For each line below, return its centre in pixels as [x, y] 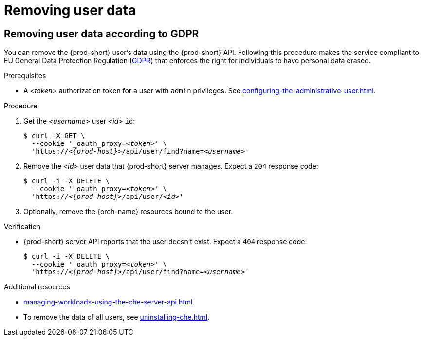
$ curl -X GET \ [54, 136]
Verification [22, 227]
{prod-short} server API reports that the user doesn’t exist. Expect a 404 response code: [165, 242]
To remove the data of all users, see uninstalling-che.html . [117, 317]
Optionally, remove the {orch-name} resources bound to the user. [128, 212]
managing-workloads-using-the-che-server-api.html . [109, 302]
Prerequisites [25, 76]
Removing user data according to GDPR [101, 34]
